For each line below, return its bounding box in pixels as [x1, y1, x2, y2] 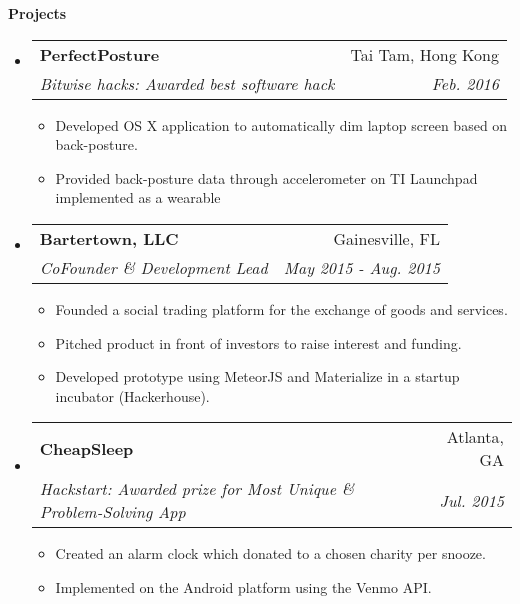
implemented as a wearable [55, 187, 221, 208]
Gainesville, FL [333, 226, 440, 250]
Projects [8, 3, 67, 23]
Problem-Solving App [39, 500, 186, 524]
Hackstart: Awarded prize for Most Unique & [39, 477, 355, 501]
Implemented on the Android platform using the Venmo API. [55, 576, 432, 597]
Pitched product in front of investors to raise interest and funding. [55, 332, 462, 353]
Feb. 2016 [431, 71, 499, 95]
